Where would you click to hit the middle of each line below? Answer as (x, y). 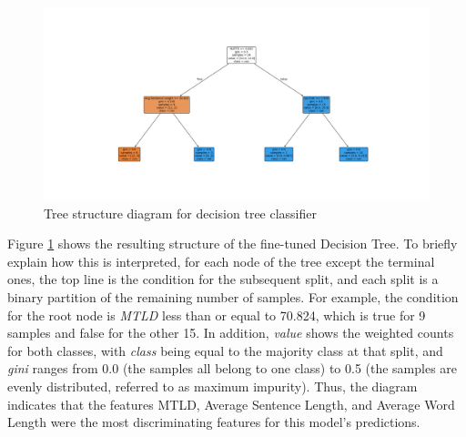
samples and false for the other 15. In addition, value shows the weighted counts (231, 333)
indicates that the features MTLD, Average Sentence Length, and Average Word (231, 404)
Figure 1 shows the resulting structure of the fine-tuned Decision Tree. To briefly (233, 244)
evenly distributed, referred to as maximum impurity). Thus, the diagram (213, 386)
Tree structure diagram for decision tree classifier (181, 213)
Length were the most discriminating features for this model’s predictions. (214, 422)
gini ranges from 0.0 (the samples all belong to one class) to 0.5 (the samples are (233, 368)
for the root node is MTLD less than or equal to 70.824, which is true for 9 (217, 315)
